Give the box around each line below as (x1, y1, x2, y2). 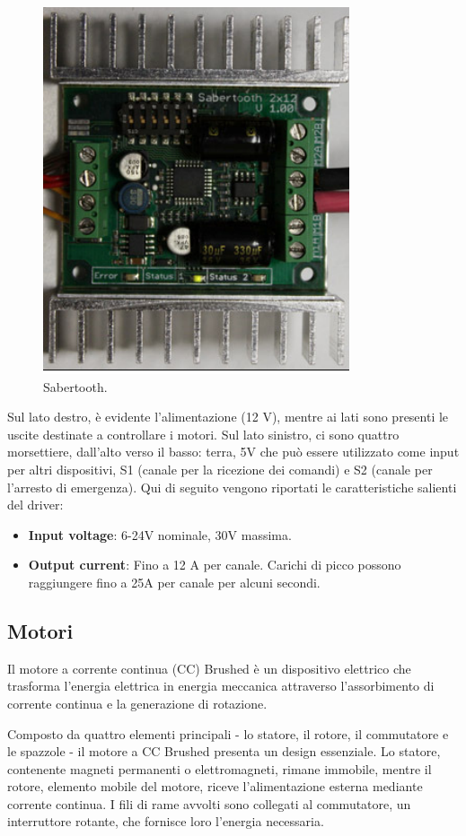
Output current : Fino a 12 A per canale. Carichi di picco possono (28, 555, 401, 574)
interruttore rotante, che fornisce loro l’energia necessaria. (7, 812, 324, 831)
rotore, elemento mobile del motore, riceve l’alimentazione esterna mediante (7, 777, 423, 796)
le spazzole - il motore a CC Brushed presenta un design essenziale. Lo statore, (7, 742, 441, 761)
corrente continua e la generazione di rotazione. (7, 693, 268, 712)
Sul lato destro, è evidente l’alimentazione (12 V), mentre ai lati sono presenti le (7, 407, 449, 426)
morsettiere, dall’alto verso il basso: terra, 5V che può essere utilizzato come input (7, 442, 460, 461)
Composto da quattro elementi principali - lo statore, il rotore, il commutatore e (7, 724, 449, 743)
